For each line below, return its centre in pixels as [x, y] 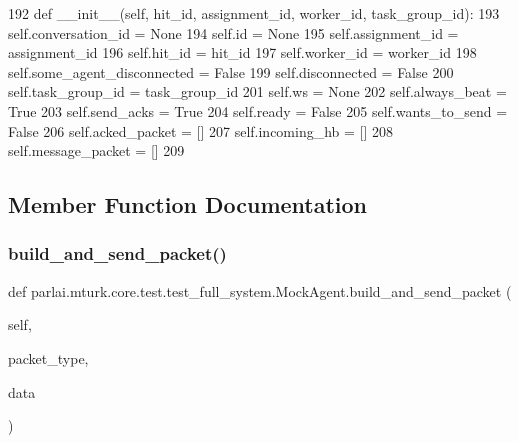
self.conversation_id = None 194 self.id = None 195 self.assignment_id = [233, 32]
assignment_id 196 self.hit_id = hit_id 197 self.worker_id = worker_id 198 [242, 52]
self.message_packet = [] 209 [96, 150]
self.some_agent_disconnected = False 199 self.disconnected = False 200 [231, 71]
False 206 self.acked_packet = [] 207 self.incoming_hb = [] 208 [201, 130]
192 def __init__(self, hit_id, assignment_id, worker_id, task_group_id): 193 [254, 13]
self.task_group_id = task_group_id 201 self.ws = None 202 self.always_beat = [257, 91]
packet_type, [48, 357]
